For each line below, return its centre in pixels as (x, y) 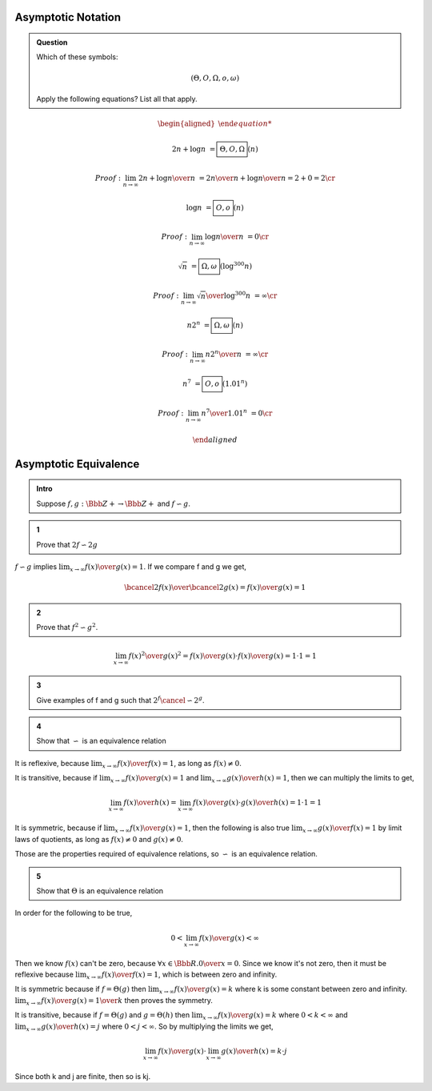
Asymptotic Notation (68, 17)
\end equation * (245, 124)
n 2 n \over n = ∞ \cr (236, 354)
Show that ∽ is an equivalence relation (102, 741)
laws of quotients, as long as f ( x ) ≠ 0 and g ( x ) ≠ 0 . (99, 839)
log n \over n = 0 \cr (237, 237)
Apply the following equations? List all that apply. (117, 98)
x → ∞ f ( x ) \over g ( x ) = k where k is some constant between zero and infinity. (283, 990)
